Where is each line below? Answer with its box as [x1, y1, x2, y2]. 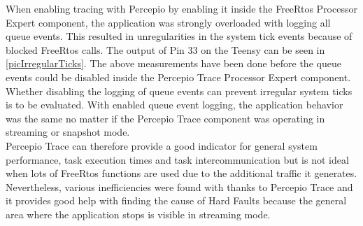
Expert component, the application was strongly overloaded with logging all [6, 15, 331, 29]
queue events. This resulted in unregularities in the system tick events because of [6, 29, 353, 43]
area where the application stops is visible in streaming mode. [6, 206, 271, 221]
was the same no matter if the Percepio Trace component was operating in [6, 111, 325, 125]
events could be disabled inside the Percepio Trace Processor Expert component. [6, 69, 351, 84]
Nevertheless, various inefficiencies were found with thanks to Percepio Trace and [6, 179, 353, 194]
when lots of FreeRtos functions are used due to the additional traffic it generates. [6, 166, 357, 181]
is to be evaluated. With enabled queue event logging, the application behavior [6, 97, 343, 112]
